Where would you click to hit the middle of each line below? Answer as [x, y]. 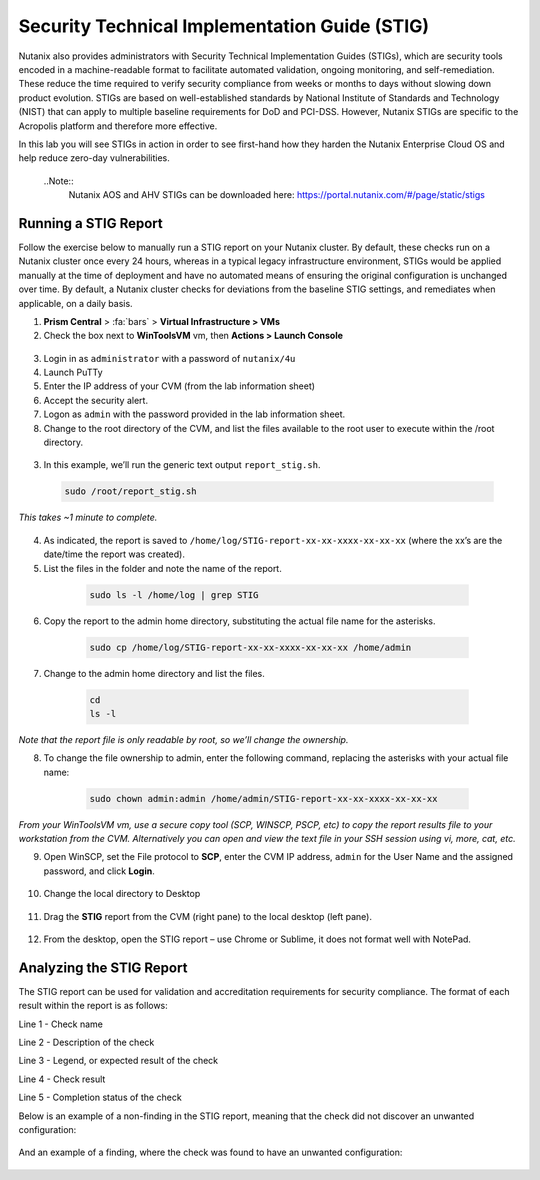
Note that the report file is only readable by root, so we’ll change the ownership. [183, 739]
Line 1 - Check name [61, 1024]
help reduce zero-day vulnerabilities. [94, 158]
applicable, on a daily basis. [76, 303]
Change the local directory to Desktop [122, 894]
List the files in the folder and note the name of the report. [162, 568]
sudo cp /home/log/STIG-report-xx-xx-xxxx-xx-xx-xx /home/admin [250, 647]
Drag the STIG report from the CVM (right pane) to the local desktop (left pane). [207, 916]
